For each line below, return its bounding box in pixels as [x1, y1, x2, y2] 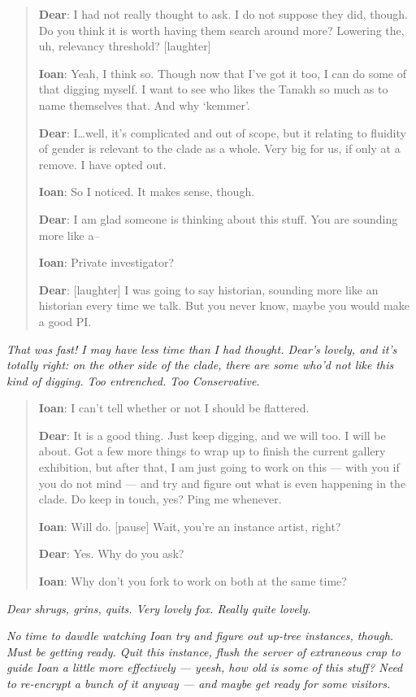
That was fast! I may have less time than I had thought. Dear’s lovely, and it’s [6, 340, 397, 357]
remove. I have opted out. [38, 155, 167, 172]
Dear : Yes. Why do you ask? [38, 545, 184, 562]
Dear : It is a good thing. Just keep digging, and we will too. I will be [38, 426, 386, 443]
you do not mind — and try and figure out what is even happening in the [38, 474, 406, 491]
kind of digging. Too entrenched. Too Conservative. [6, 372, 260, 389]
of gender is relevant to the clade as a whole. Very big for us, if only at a [38, 140, 401, 157]
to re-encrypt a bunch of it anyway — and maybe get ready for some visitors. [6, 675, 391, 691]
